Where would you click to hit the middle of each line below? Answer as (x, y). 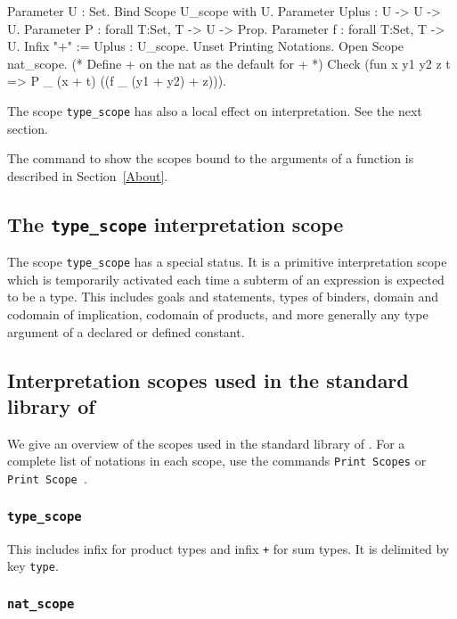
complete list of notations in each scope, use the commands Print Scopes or (217, 461)
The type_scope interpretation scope (175, 223)
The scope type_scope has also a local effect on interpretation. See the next (215, 110)
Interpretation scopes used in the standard (208, 380)
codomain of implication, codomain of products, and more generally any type (218, 314)
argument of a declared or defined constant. (126, 331)
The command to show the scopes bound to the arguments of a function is (211, 158)
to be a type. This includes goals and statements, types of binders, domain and (223, 297)
